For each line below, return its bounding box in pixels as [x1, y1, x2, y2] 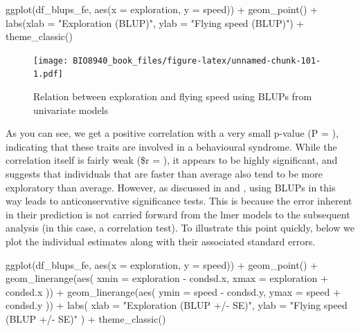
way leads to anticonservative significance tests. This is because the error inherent [6, 193, 352, 208]
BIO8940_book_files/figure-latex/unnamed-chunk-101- [73, 55, 321, 66]
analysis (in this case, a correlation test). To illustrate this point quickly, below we [6, 220, 354, 235]
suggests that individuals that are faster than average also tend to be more [6, 167, 323, 181]
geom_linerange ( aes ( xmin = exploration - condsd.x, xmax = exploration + [6, 271, 328, 285]
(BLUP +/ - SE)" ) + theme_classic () [6, 312, 166, 325]
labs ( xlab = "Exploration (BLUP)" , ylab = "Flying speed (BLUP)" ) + [6, 15, 305, 30]
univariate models [33, 102, 109, 117]
